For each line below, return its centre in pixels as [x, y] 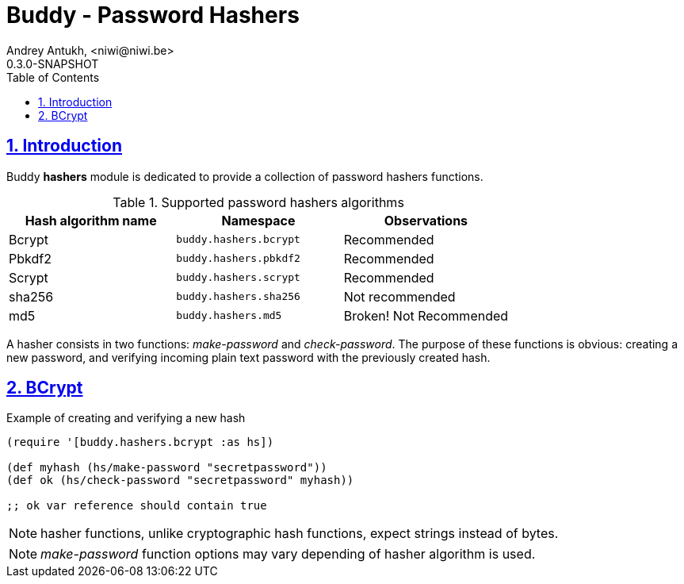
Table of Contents [53, 77]
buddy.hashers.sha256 [238, 297]
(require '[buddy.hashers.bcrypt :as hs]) [140, 442]
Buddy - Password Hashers [153, 15]
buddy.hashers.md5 [229, 316]
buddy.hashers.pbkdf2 [238, 259]
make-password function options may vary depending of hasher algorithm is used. [288, 554]
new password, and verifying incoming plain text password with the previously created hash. [248, 357]
